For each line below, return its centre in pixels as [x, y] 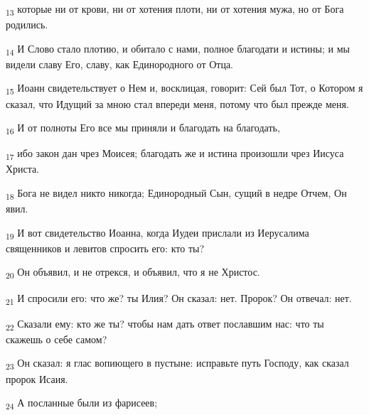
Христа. [23, 169]
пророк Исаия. [37, 378]
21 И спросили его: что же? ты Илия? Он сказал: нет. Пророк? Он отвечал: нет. [179, 298]
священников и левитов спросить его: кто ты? [105, 248]
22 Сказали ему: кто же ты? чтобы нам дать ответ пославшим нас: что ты [165, 324]
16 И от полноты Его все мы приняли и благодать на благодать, [143, 128]
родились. [27, 25]
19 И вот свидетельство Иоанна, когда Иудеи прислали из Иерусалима [157, 233]
